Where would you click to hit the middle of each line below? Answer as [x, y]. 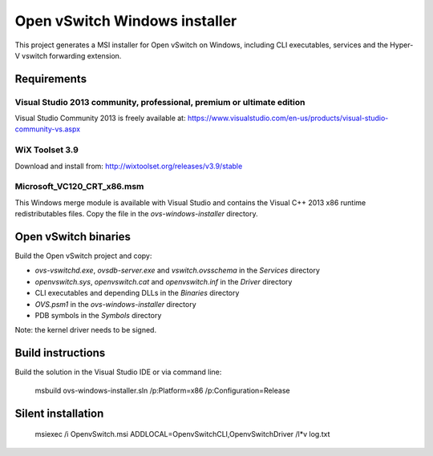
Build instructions [60, 353]
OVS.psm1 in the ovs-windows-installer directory [115, 304]
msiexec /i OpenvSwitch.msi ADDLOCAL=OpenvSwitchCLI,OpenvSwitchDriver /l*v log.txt [182, 434]
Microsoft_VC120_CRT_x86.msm [79, 187]
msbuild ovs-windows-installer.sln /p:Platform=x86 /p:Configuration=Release [162, 390]
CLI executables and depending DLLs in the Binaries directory [137, 293]
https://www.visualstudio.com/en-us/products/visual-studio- [288, 118]
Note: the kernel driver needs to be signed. [85, 330]
